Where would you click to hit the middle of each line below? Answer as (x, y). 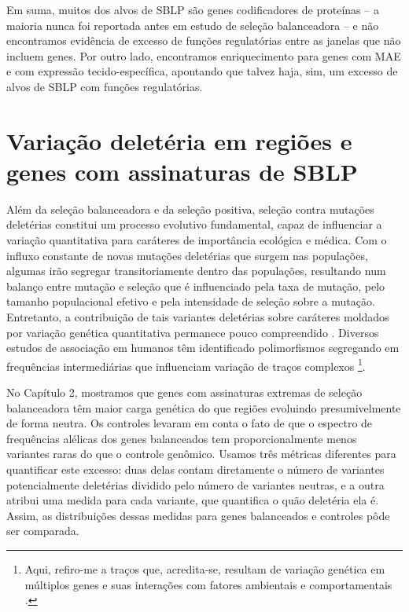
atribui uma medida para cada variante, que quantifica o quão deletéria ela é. (193, 500)
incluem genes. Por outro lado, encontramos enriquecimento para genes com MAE (204, 55)
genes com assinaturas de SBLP (182, 171)
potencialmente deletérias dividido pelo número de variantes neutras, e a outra (195, 484)
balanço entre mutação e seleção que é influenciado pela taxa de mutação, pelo (196, 286)
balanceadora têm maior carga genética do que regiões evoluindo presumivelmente (204, 407)
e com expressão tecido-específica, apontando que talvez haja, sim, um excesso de (202, 71)
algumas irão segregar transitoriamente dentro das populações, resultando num (196, 271)
